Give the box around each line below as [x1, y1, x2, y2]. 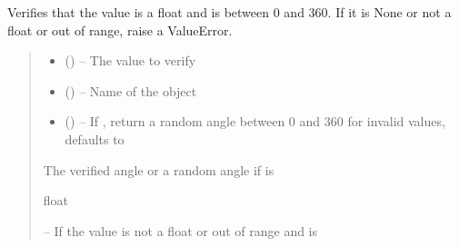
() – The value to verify [65, 51, 196, 70]
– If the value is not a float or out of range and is [43, 221, 318, 240]
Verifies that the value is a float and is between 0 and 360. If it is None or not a [7, 3, 452, 21]
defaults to [65, 129, 125, 148]
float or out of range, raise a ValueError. [7, 20, 233, 39]
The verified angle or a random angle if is [43, 160, 274, 179]
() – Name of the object [65, 81, 197, 100]
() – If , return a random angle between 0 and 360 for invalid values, [65, 112, 445, 131]
